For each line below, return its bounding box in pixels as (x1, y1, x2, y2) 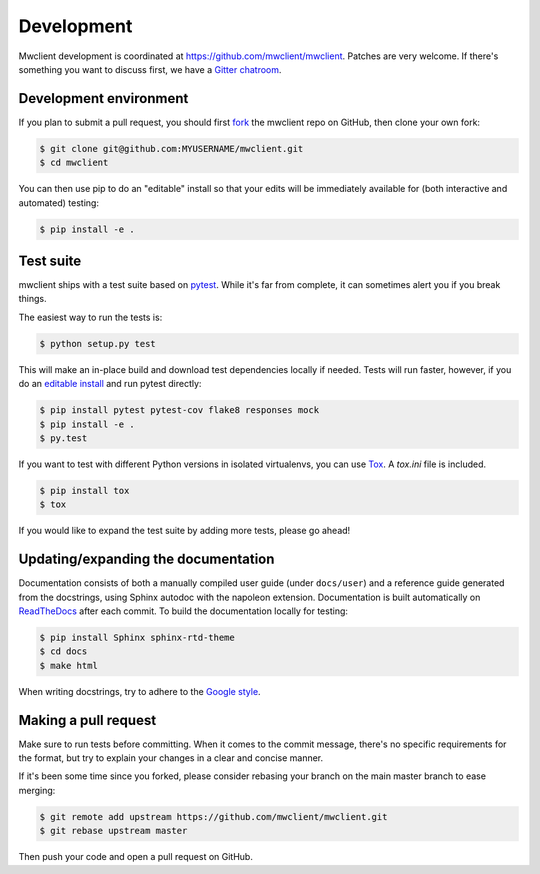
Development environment (18, 90, 189, 107)
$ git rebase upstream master (39, 825, 188, 837)
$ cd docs (39, 646, 88, 657)
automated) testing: (18, 196, 100, 209)
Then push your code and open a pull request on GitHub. (18, 851, 254, 863)
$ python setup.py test (39, 338, 157, 349)
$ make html (39, 660, 99, 671)
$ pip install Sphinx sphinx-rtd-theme (39, 632, 235, 643)
